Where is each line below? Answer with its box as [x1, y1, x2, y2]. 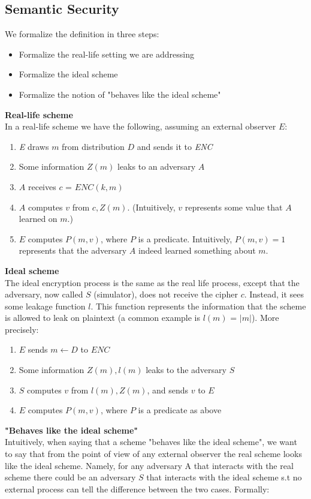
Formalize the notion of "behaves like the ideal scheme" [19, 88, 221, 100]
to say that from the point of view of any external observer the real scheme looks [5, 447, 302, 460]
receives [28, 180, 56, 193]
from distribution [62, 140, 125, 152]
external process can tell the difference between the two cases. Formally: [5, 482, 270, 495]
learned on [19, 212, 58, 225]
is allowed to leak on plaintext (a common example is [5, 311, 201, 324]
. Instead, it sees [244, 288, 304, 300]
